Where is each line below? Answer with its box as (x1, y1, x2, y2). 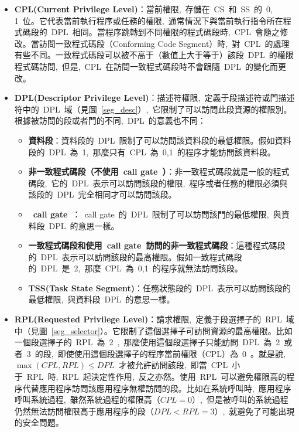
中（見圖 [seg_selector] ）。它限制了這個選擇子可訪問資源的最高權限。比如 (14, 324, 293, 336)
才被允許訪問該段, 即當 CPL (118, 359, 228, 371)
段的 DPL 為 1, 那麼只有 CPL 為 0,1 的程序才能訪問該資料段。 (28, 145, 276, 158)
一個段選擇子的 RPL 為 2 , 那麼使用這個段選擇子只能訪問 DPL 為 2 (14, 336, 280, 348)
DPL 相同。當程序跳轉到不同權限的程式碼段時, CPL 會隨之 (51, 26, 280, 38)
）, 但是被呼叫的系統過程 (191, 393, 288, 406)
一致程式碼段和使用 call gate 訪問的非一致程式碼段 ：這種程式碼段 (28, 239, 286, 251)
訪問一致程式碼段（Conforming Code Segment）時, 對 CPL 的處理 (39, 37, 290, 49)
